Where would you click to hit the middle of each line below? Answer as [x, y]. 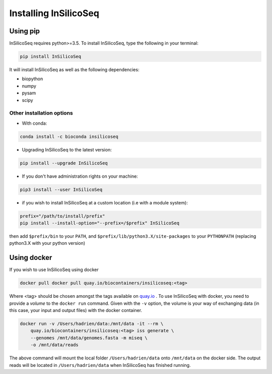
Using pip [25, 31]
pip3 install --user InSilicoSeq [61, 190]
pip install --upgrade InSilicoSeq [64, 163]
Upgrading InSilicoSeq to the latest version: [67, 149]
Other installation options [41, 113]
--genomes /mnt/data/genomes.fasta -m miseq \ [89, 338]
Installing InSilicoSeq [54, 13]
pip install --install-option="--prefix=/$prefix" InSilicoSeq [100, 223]
